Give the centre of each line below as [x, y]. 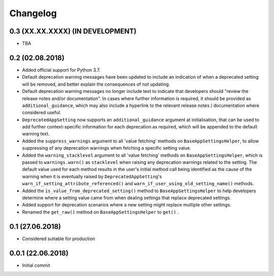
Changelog [33, 13]
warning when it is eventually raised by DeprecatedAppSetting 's [92, 176]
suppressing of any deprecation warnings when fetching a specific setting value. [107, 148]
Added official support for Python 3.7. [61, 70]
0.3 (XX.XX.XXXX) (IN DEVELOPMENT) [73, 31]
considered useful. [42, 113]
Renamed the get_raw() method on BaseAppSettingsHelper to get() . [100, 212]
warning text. [36, 134]
